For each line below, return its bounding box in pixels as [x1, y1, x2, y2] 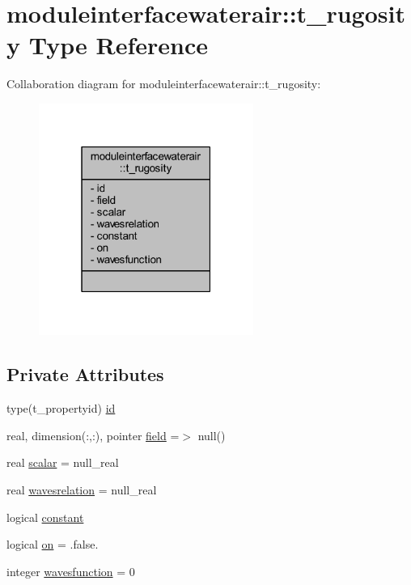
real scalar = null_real [6, 454, 119, 471]
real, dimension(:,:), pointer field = [6, 426, 180, 443]
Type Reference [28, 28, 208, 61]
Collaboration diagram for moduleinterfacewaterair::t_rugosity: [6, 75, 321, 92]
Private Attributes [6, 362, 164, 387]
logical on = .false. [6, 536, 99, 553]
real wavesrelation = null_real [6, 481, 157, 498]
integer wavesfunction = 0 [6, 562, 135, 579]
